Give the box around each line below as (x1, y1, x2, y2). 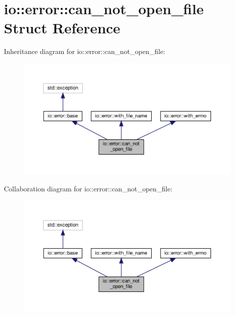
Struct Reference (4, 18, 120, 38)
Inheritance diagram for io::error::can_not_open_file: (4, 46, 165, 56)
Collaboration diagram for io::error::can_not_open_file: (4, 183, 173, 193)
